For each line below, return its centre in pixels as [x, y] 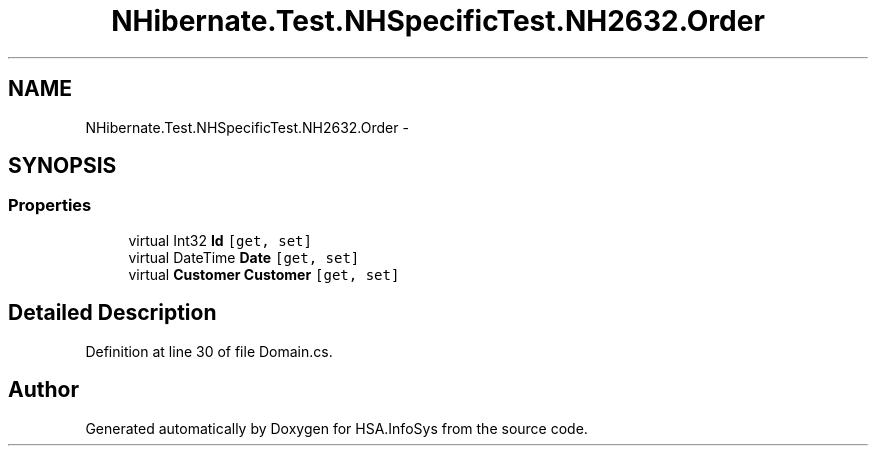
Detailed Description [112, 313]
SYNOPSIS [62, 166]
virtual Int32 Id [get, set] [220, 240]
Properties [50, 205]
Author [43, 390]
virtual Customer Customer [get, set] [264, 274]
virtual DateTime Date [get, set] [244, 257]
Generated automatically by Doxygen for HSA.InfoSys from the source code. [336, 428]
